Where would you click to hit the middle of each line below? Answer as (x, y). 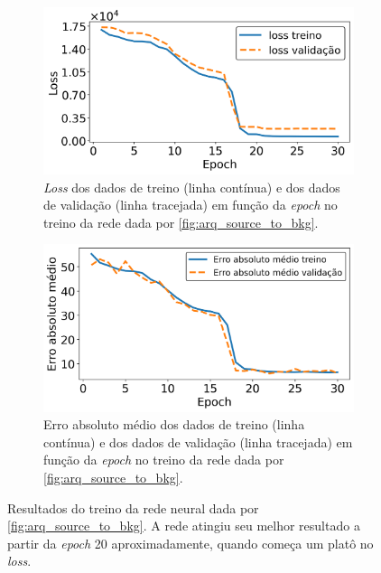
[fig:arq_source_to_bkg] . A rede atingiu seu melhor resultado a (184, 526)
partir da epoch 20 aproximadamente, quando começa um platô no (190, 543)
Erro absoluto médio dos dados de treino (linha (174, 424)
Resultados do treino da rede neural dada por (133, 507)
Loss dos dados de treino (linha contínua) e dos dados (192, 187)
